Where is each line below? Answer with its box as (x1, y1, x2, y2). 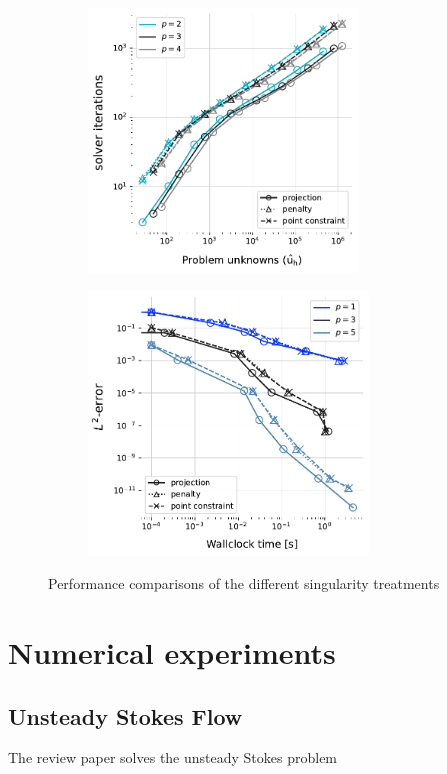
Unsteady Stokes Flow (8, 700, 243, 731)
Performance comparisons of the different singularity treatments (48, 573, 440, 594)
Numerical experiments (8, 632, 336, 673)
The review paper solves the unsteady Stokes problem (8, 747, 338, 768)
